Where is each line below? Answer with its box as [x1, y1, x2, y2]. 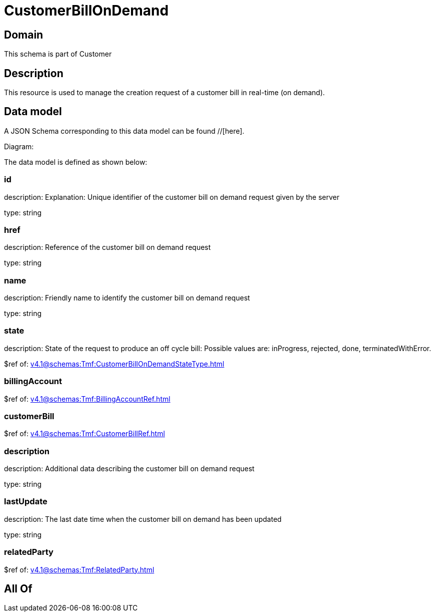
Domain [4, 28, 43, 41]
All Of [4, 582, 32, 595]
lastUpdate [4, 496, 47, 507]
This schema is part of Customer [4, 50, 112, 59]
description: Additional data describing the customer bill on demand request [4, 464, 254, 473]
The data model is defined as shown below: [4, 157, 147, 166]
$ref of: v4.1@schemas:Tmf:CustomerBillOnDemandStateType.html [4, 359, 224, 368]
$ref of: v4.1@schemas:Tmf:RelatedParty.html [4, 565, 154, 574]
